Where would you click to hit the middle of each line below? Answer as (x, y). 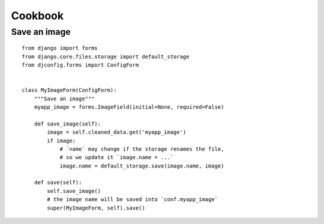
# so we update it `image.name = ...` (117, 157)
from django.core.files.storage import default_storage (106, 56)
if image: (61, 141)
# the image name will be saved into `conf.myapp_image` (133, 199)
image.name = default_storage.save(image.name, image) (142, 166)
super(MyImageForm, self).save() (96, 208)
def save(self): (58, 183)
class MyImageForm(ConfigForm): (69, 90)
